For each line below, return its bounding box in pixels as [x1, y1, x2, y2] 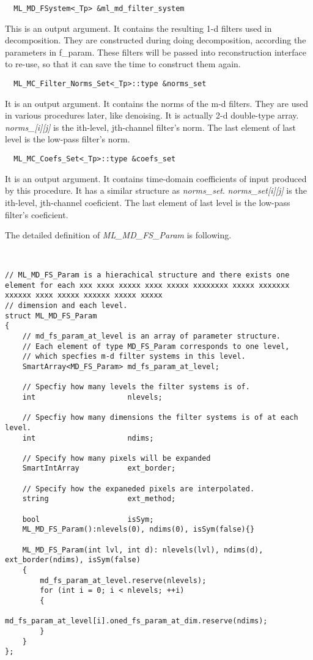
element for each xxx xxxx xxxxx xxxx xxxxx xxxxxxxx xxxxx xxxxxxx [5, 280, 290, 290]
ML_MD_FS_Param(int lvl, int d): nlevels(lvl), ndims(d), [22, 545, 263, 554]
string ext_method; [22, 494, 176, 504]
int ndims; [22, 433, 154, 442]
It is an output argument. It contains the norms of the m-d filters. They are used [5, 97, 308, 109]
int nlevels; [22, 392, 163, 402]
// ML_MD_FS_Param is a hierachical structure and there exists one [5, 271, 290, 279]
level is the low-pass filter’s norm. [5, 133, 130, 145]
